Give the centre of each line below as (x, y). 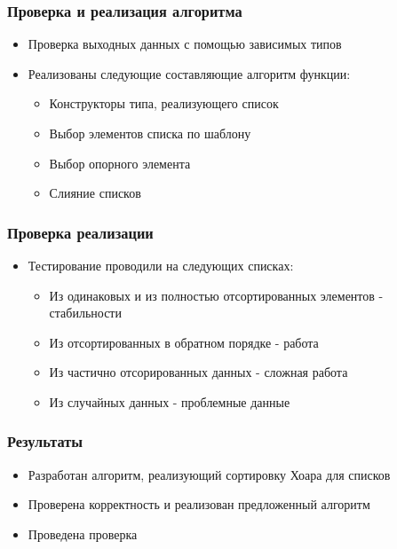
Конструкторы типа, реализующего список (164, 103)
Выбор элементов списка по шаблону (150, 133)
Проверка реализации (80, 232)
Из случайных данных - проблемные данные (170, 401)
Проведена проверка (83, 533)
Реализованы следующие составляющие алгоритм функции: (189, 73)
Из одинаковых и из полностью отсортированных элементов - (216, 295)
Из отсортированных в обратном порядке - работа (184, 342)
